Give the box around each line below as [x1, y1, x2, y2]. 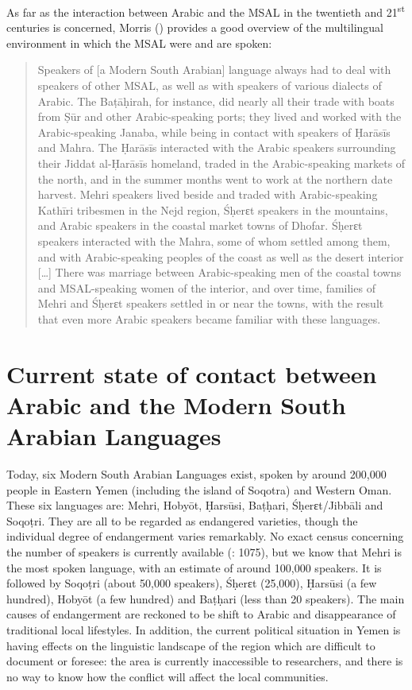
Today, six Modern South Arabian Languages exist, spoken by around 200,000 [6, 466, 387, 483]
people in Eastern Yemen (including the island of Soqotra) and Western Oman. [6, 481, 392, 498]
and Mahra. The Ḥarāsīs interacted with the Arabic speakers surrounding [37, 139, 396, 156]
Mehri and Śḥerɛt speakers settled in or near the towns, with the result [37, 295, 384, 312]
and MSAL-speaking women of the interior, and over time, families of [37, 279, 375, 296]
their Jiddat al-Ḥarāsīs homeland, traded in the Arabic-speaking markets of [37, 155, 406, 171]
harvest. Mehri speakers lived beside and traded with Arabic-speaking [37, 186, 378, 203]
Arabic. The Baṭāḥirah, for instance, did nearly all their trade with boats [37, 92, 395, 109]
